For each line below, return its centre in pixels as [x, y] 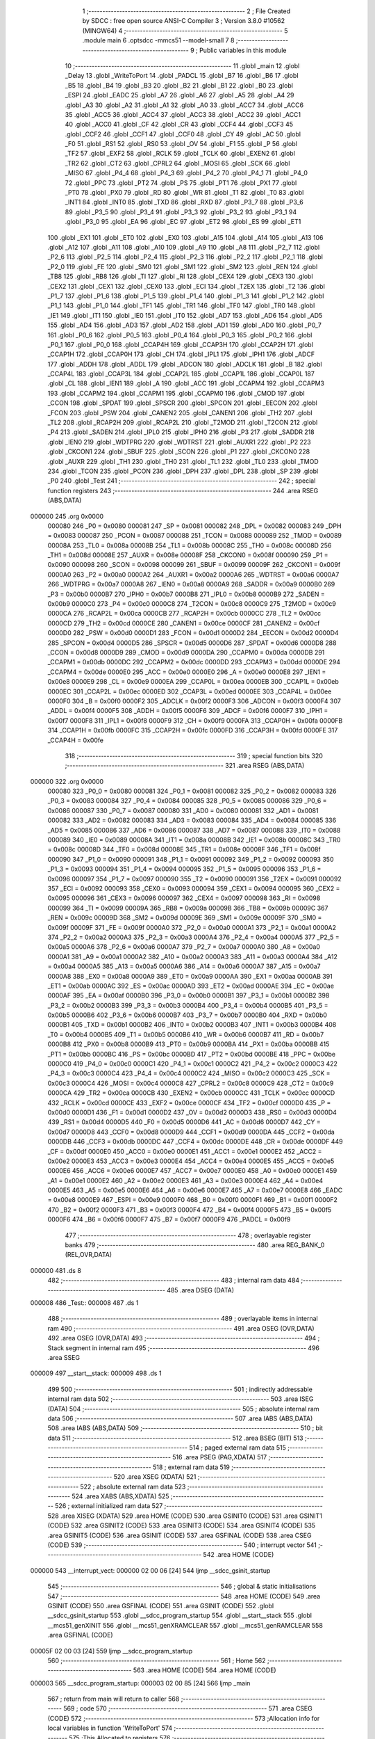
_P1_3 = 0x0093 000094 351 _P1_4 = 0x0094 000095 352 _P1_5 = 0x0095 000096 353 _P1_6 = [184, 869]
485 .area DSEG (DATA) [201, 1290]
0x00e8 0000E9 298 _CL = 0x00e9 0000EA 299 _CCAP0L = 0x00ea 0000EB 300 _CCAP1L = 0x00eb [193, 682]
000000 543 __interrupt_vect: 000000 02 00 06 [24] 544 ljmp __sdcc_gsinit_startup [150, 1570]
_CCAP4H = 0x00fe [76, 740]
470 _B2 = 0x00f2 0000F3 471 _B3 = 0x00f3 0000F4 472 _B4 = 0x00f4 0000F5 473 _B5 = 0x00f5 [190, 1210]
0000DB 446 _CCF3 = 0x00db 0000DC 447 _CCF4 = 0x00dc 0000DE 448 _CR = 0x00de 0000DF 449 [195, 1141]
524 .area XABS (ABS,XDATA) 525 [120, 1496]
